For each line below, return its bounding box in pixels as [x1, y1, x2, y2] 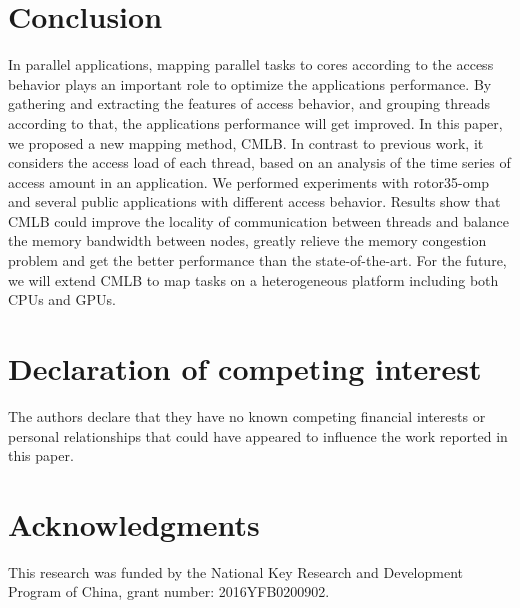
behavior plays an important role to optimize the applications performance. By [8, 73, 492, 94]
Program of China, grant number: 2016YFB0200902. [8, 581, 330, 602]
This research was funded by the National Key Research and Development [8, 561, 463, 582]
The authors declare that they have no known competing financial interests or [8, 405, 486, 426]
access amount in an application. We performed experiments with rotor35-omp [8, 171, 490, 192]
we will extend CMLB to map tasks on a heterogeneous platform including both [8, 269, 499, 290]
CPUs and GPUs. [8, 289, 116, 310]
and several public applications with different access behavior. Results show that [8, 191, 501, 212]
